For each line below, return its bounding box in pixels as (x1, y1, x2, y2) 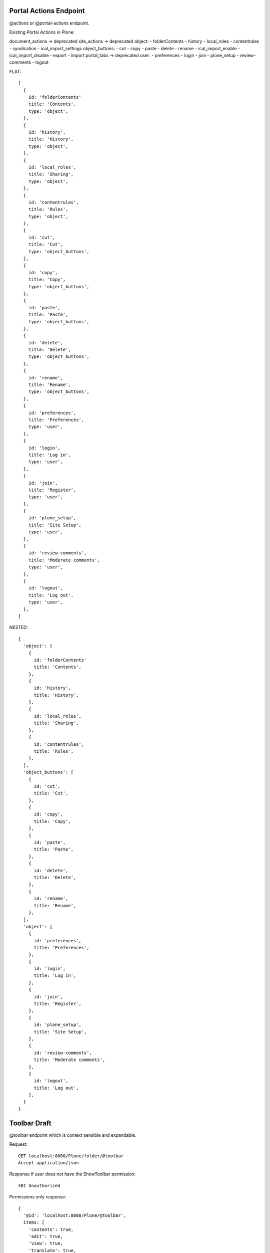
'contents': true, (28, 1226, 74, 1232)
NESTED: (9, 624, 28, 631)
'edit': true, (28, 1233, 63, 1239)
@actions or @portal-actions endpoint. (9, 20, 89, 26)
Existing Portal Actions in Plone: (9, 29, 75, 35)
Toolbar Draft (9, 1119, 51, 1127)
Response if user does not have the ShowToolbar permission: (9, 1171, 136, 1177)
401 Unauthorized (18, 1183, 60, 1188)
